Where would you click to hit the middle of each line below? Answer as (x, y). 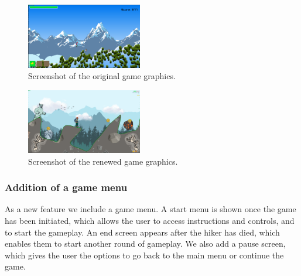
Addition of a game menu (66, 187)
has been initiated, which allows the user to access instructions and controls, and (150, 220)
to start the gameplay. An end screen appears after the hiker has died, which (142, 232)
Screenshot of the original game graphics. (102, 76)
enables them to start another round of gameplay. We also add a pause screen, (145, 243)
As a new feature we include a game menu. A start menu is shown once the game (150, 209)
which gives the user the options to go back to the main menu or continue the (144, 255)
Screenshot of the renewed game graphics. (103, 161)
